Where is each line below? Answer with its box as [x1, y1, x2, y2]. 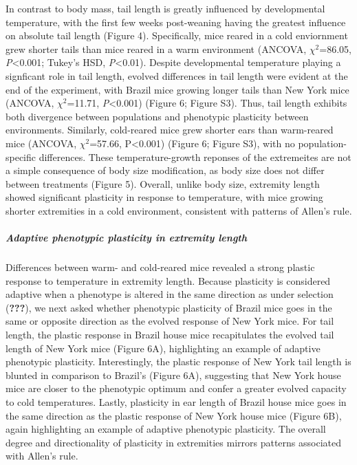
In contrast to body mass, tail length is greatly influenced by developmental [6, 1, 325, 15]
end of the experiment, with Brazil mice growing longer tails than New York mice [6, 82, 349, 96]
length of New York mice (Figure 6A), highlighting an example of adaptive [6, 340, 321, 355]
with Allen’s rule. [6, 448, 78, 463]
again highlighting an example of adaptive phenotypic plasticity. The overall [6, 422, 326, 436]
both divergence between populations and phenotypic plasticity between [6, 109, 309, 123]
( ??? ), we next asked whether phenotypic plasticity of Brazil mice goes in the [6, 300, 332, 314]
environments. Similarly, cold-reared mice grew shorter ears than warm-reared [6, 122, 334, 137]
